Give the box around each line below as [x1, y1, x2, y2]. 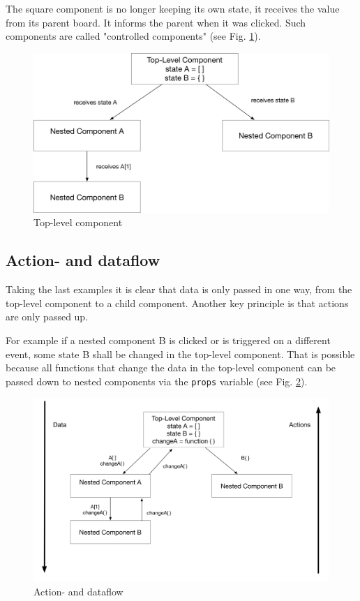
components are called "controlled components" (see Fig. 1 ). [6, 29, 261, 43]
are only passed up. [6, 309, 89, 324]
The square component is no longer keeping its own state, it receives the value [6, 1, 340, 15]
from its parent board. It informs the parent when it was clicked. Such [6, 15, 306, 29]
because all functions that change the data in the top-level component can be [6, 360, 336, 375]
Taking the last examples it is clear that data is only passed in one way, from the [6, 282, 352, 297]
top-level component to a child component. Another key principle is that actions [6, 295, 349, 310]
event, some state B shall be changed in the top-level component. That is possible [6, 346, 355, 361]
